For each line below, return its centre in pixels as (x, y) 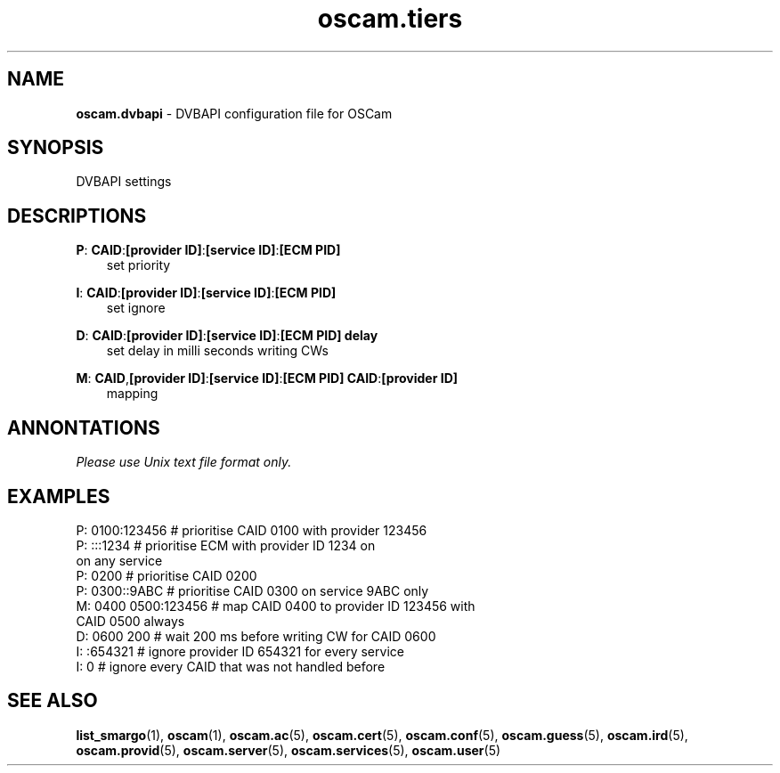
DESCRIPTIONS (77, 216)
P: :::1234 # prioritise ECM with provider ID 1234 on (226, 545)
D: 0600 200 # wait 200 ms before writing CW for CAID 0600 (256, 636)
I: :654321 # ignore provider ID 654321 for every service (240, 651)
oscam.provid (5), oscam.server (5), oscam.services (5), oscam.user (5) (288, 750)
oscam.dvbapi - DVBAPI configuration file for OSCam (234, 113)
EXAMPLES (59, 496)
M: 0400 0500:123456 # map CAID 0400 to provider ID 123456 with (276, 606)
